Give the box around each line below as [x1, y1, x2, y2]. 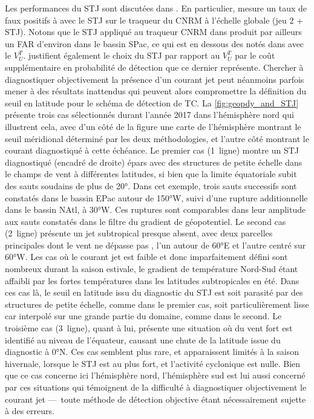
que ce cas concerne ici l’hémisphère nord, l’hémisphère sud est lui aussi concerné [5, 369, 306, 382]
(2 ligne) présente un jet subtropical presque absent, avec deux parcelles [5, 227, 273, 239]
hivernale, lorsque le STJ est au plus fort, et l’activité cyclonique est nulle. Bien [5, 357, 301, 369]
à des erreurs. [5, 404, 54, 417]
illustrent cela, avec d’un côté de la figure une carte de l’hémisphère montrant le [5, 120, 301, 132]
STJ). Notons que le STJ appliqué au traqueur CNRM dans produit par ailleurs [5, 25, 302, 38]
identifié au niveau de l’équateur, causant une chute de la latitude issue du [5, 333, 281, 346]
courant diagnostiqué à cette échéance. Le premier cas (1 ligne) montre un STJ [5, 144, 299, 157]
